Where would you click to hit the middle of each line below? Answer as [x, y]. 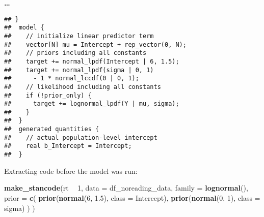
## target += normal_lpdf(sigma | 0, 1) [79, 70]
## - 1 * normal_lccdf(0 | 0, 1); [72, 79]
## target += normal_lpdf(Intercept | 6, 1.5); [92, 61]
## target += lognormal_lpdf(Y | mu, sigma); [92, 104]
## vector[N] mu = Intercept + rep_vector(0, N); [95, 44]
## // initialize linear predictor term [79, 36]
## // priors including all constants [75, 53]
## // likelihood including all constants [83, 87]
